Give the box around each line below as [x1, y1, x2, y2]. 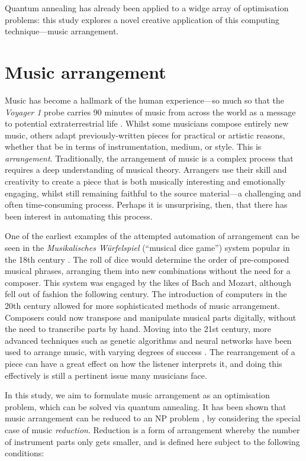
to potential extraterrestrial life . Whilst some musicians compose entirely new [5, 117, 289, 130]
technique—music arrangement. [5, 25, 119, 37]
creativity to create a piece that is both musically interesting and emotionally [5, 175, 285, 188]
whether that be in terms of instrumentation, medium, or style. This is [5, 140, 262, 153]
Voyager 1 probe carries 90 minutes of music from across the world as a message [5, 105, 296, 118]
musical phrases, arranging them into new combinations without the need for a [5, 265, 291, 277]
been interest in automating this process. [5, 209, 153, 222]
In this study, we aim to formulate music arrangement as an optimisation [5, 389, 270, 401]
